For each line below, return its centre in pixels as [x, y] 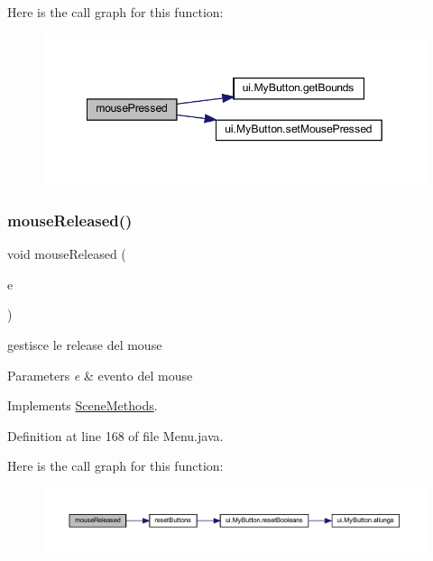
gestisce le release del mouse [85, 344]
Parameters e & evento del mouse [100, 375]
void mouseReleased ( [67, 254]
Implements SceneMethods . [83, 405]
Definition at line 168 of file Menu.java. [115, 435]
